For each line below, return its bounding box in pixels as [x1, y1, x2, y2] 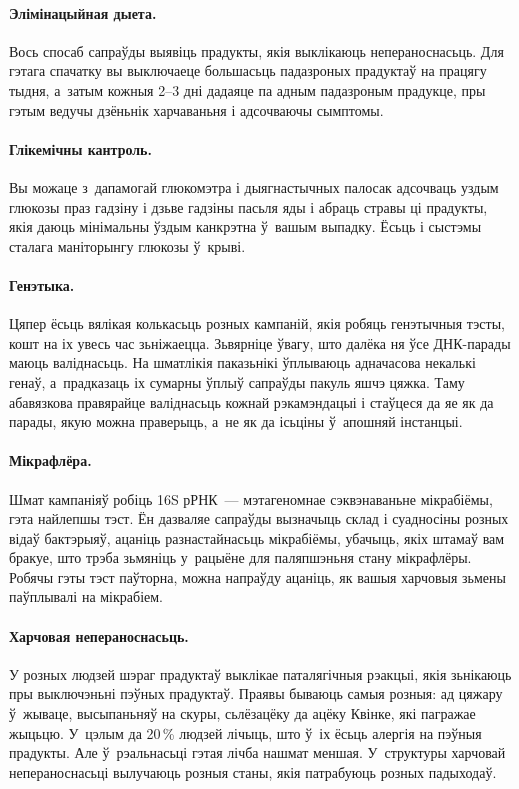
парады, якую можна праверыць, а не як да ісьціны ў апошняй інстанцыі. [9, 411, 463, 432]
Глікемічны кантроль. [9, 138, 152, 159]
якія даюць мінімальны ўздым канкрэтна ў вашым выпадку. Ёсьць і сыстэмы [9, 216, 482, 237]
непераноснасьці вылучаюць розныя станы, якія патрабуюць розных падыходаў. [9, 761, 497, 782]
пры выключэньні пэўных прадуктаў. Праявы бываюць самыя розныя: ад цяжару [9, 683, 503, 704]
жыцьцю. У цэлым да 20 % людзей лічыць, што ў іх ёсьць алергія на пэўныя [9, 722, 482, 743]
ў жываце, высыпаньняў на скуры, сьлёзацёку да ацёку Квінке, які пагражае [9, 703, 476, 724]
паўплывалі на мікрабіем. [9, 586, 164, 607]
